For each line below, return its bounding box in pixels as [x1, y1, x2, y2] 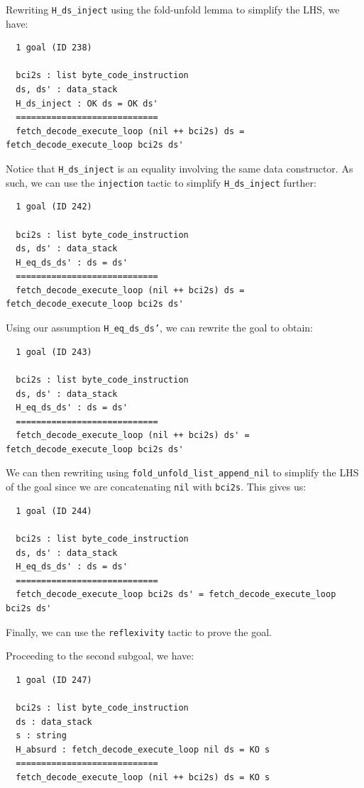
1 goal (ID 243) [16, 346, 92, 357]
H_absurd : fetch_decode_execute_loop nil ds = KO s [16, 744, 270, 755]
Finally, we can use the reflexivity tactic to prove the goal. [6, 624, 272, 639]
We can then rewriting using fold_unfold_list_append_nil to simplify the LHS [6, 465, 359, 480]
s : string [16, 730, 67, 741]
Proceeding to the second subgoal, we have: [6, 648, 194, 663]
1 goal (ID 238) [16, 43, 92, 53]
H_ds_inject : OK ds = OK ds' [16, 98, 158, 109]
